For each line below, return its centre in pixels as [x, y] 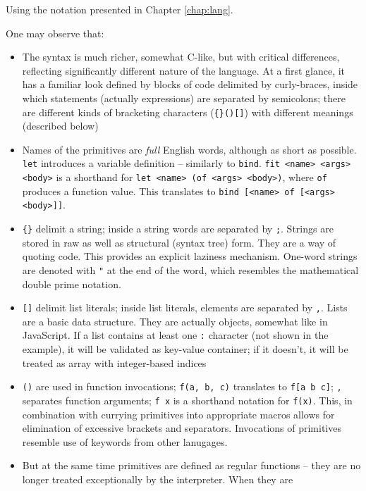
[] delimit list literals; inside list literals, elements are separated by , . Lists [185, 307]
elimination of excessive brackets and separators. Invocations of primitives [182, 428]
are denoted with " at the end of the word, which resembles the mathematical [190, 269]
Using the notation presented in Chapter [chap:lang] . [120, 9]
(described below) [60, 126]
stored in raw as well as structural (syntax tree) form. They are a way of [179, 242]
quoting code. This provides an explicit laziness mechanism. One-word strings [190, 256]
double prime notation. [72, 284]
